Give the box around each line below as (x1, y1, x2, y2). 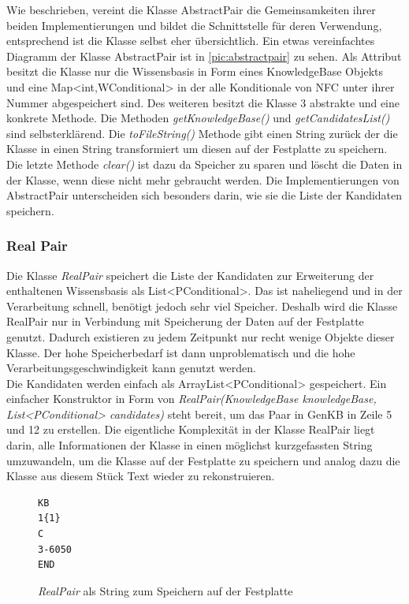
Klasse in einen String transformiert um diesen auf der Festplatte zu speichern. (6, 140, 388, 157)
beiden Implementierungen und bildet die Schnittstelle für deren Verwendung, (6, 17, 382, 33)
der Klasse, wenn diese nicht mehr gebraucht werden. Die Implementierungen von (6, 171, 400, 188)
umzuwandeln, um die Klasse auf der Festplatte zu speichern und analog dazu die (6, 452, 400, 468)
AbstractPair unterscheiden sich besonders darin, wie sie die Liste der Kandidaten (6, 187, 403, 203)
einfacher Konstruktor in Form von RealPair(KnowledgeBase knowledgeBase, (6, 390, 377, 407)
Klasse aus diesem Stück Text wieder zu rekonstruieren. (6, 468, 275, 484)
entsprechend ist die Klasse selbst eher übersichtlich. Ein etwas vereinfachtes (6, 32, 375, 49)
